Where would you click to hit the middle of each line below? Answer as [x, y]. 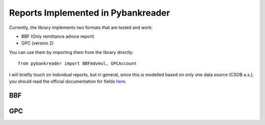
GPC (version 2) [38, 43]
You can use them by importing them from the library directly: [71, 52]
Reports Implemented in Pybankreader [90, 13]
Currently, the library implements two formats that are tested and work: [81, 27]
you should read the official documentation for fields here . [68, 81]
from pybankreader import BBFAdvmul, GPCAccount [77, 63]
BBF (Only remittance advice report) [58, 36]
